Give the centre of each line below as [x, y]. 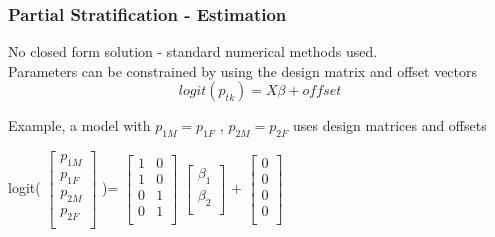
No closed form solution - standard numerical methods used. [193, 51]
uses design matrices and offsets [389, 125]
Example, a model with [79, 125]
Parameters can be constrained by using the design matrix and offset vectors [243, 70]
